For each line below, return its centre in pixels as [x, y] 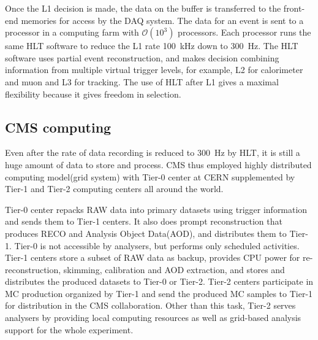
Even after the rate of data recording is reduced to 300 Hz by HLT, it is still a [153, 153]
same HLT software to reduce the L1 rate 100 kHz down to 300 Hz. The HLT [152, 46]
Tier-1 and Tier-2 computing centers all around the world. [114, 189]
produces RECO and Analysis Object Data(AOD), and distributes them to [146, 233]
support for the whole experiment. [69, 329]
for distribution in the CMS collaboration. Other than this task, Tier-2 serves [150, 305]
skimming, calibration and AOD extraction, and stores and [174, 269]
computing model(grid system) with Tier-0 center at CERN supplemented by [150, 176]
